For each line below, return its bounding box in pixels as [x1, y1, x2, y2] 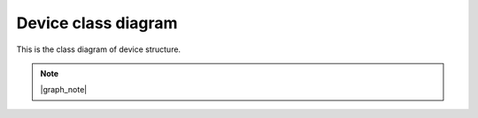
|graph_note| [40, 85, 88, 95]
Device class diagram [16, 13, 178, 33]
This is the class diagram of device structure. [16, 44, 181, 55]
